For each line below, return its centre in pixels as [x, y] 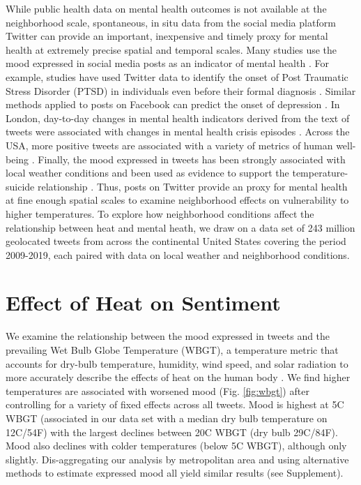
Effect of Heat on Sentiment [143, 303]
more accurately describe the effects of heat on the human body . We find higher [178, 377]
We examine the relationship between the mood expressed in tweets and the [168, 336]
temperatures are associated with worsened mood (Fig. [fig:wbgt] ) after [158, 390]
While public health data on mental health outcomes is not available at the [166, 8]
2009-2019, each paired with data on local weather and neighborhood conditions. [178, 254]
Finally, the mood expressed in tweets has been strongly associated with [192, 159]
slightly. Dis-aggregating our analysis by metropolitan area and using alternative [177, 459]
